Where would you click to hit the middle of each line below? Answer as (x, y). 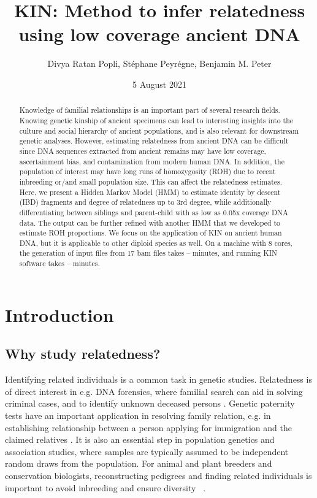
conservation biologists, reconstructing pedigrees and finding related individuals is (158, 475)
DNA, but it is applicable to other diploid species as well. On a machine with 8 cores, (156, 243)
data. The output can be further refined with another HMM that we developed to (150, 222)
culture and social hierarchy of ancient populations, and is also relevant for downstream (159, 130)
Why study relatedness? (83, 354)
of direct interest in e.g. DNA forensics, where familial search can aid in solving (154, 391)
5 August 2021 (159, 84)
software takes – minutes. (59, 263)
